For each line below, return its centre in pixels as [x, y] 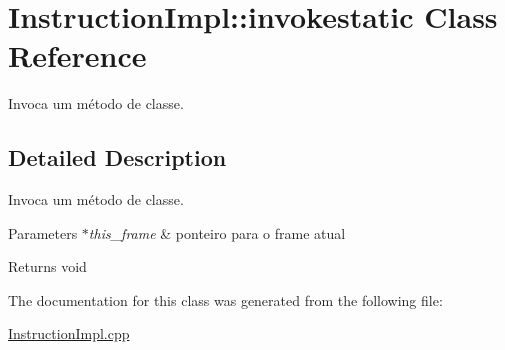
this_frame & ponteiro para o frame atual [217, 232]
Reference [77, 55]
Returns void [47, 266]
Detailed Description [117, 157]
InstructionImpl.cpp [69, 333]
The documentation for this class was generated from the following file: [225, 299]
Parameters [43, 232]
